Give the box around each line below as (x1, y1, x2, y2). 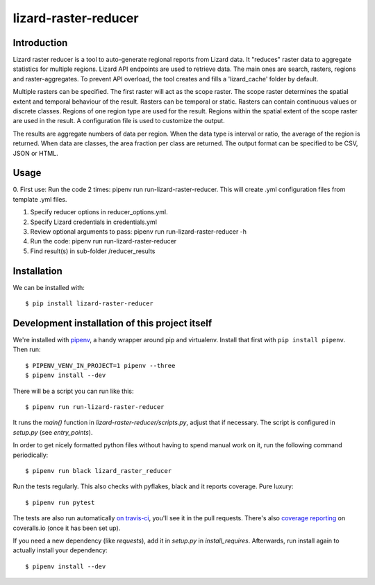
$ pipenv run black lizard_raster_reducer (25, 467, 172, 474)
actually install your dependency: (12, 546, 108, 554)
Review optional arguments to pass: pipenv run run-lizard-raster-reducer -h (30, 227, 247, 236)
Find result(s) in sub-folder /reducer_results (30, 247, 156, 255)
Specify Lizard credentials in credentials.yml (30, 218, 158, 226)
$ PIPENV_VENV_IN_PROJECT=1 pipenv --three (25, 362, 176, 369)
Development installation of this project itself (12, 317, 212, 329)
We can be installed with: (12, 283, 85, 291)
